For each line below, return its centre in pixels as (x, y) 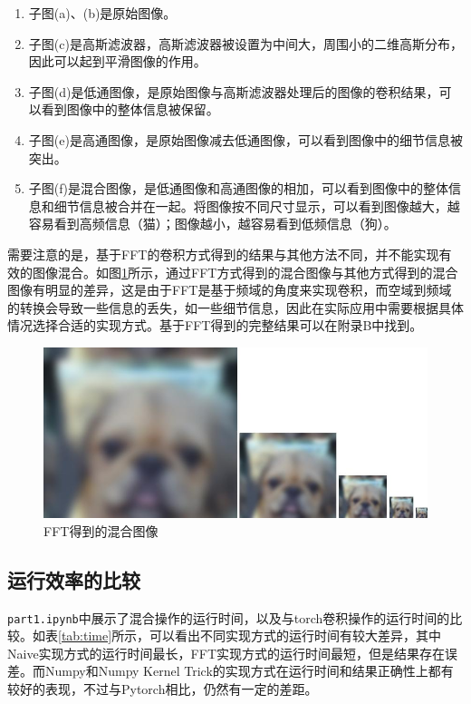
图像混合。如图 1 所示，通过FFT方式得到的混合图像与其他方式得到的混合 (245, 272)
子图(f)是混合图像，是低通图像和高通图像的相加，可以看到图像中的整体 (238, 188)
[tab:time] (85, 636)
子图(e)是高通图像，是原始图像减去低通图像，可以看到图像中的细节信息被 (245, 139)
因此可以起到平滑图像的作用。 (117, 61)
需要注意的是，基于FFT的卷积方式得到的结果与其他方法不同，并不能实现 (223, 254)
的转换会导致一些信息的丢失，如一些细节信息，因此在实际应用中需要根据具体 (235, 307)
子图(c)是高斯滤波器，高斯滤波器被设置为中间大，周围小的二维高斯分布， (245, 43)
